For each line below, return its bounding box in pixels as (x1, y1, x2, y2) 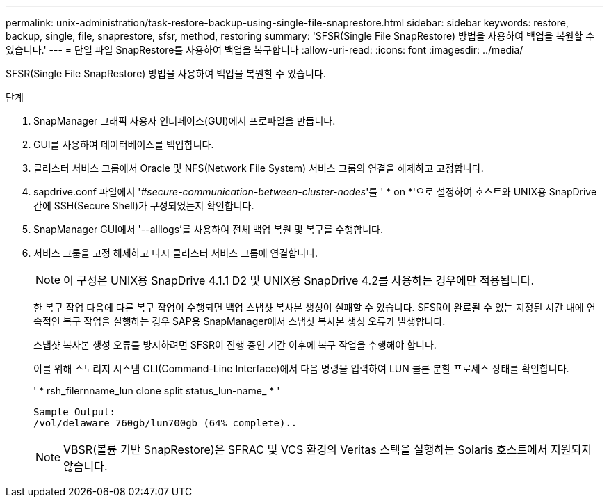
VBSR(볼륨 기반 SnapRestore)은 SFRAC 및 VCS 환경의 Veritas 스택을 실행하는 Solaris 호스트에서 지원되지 (63, 442, 592, 456)
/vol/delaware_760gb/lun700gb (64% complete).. (33, 417, 298, 429)
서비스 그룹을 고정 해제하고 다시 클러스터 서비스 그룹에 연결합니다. (33, 247, 318, 259)
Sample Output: (33, 406, 116, 417)
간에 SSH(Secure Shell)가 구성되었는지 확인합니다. (33, 200, 254, 211)
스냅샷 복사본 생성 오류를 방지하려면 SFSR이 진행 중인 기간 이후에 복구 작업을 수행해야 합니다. (33, 339, 437, 351)
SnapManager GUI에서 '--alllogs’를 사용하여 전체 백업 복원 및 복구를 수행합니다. (33, 223, 383, 235)
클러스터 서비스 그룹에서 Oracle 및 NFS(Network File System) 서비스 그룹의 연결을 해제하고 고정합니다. (33, 162, 484, 174)
